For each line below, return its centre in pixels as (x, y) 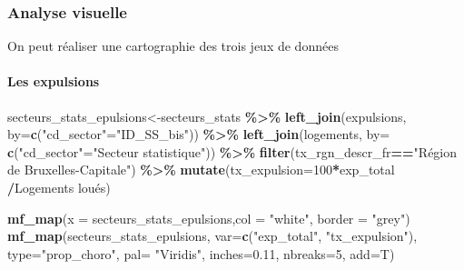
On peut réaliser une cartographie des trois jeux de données (173, 46)
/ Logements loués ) (59, 187)
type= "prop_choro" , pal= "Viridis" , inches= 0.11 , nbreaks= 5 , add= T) (201, 253)
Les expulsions (54, 81)
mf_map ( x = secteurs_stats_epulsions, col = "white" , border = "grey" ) (209, 218)
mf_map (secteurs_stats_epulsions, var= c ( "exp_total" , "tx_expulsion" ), (212, 236)
